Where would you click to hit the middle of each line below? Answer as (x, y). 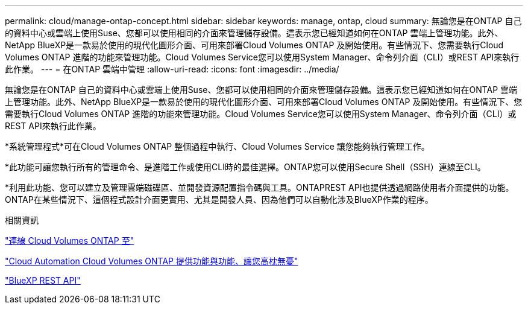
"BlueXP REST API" (43, 280)
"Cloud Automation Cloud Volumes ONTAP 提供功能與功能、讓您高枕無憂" (152, 261)
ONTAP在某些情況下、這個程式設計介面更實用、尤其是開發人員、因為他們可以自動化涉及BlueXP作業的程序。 (219, 199)
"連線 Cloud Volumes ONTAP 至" (70, 241)
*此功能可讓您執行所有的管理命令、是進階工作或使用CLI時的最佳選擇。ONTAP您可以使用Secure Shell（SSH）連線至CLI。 (245, 167)
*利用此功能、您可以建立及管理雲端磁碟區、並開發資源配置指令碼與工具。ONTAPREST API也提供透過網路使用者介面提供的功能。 (259, 187)
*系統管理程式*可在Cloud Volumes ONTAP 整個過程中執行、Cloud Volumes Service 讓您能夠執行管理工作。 (217, 146)
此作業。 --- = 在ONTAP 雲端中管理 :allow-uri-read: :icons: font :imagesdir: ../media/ (172, 69)
